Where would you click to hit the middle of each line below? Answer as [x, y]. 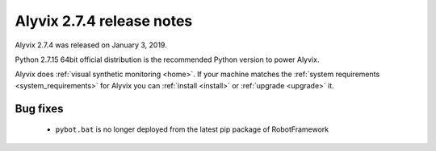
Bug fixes [39, 108]
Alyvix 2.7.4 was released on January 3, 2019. [91, 45]
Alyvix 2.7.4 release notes [104, 21]
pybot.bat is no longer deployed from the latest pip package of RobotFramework [192, 129]
